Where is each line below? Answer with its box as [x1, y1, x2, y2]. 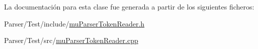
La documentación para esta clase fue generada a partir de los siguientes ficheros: [4, 1, 254, 11]
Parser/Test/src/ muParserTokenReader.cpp [4, 35, 138, 45]
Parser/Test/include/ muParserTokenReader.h [4, 18, 145, 28]
